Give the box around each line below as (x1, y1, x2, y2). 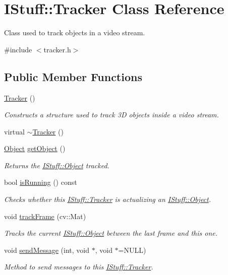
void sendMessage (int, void (4, 244, 90, 255)
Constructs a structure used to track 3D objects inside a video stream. (4, 109, 219, 120)
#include (4, 44, 32, 54)
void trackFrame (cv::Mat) (4, 211, 86, 221)
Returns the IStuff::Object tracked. (4, 160, 109, 170)
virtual (4, 126, 25, 136)
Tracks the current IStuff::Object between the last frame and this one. (4, 228, 217, 238)
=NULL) (118, 244, 146, 255)
